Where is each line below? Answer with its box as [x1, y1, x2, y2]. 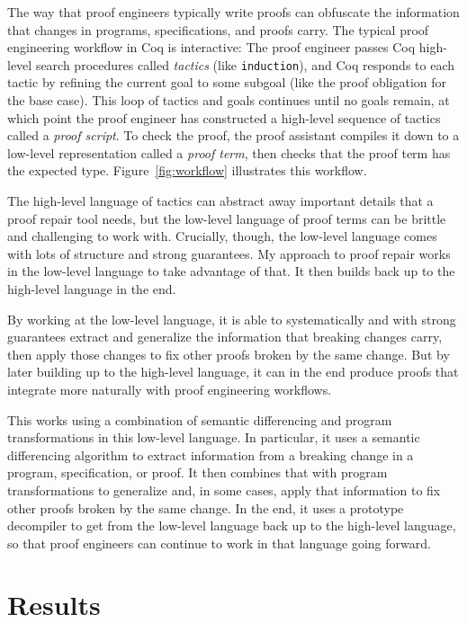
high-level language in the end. [7, 279, 176, 298]
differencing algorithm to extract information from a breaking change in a [7, 445, 414, 464]
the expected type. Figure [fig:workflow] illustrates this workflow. [7, 161, 367, 180]
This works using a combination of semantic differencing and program [7, 410, 392, 429]
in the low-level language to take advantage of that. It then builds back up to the [7, 262, 455, 280]
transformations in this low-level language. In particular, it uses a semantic [7, 428, 420, 447]
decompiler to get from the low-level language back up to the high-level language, [7, 516, 456, 535]
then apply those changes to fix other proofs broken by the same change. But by [7, 344, 450, 363]
